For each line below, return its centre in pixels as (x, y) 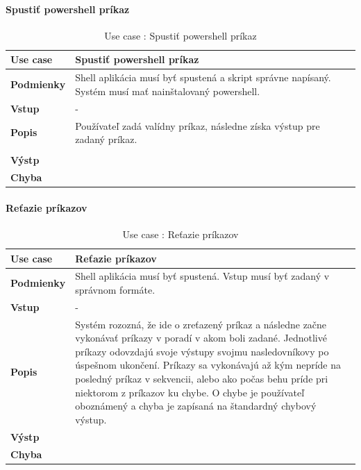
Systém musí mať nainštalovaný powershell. (168, 91)
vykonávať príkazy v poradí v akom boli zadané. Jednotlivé (201, 338)
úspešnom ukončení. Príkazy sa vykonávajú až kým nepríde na (208, 365)
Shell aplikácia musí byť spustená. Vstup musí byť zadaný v (202, 276)
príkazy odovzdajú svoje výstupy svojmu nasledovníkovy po (202, 351)
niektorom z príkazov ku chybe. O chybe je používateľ (190, 392)
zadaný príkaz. (106, 139)
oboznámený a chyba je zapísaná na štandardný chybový (196, 406)
